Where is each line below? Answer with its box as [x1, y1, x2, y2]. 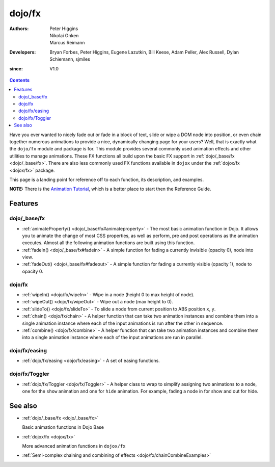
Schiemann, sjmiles [49, 56, 90, 62]
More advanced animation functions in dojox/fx [22, 443, 126, 449]
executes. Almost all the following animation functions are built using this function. [22, 240, 195, 246]
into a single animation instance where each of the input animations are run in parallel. [22, 334, 203, 341]
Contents [9, 77, 30, 83]
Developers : [9, 49, 36, 55]
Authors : [9, 25, 29, 32]
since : [9, 65, 23, 71]
